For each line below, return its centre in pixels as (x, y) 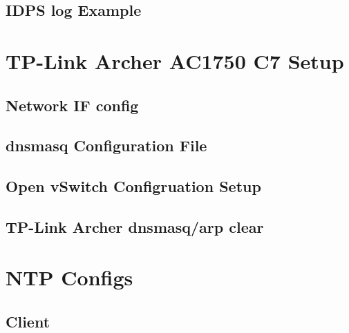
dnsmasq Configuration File (106, 145)
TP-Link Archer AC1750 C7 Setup (175, 60)
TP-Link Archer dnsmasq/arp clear (135, 226)
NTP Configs (69, 277)
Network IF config (72, 105)
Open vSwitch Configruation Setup (133, 186)
